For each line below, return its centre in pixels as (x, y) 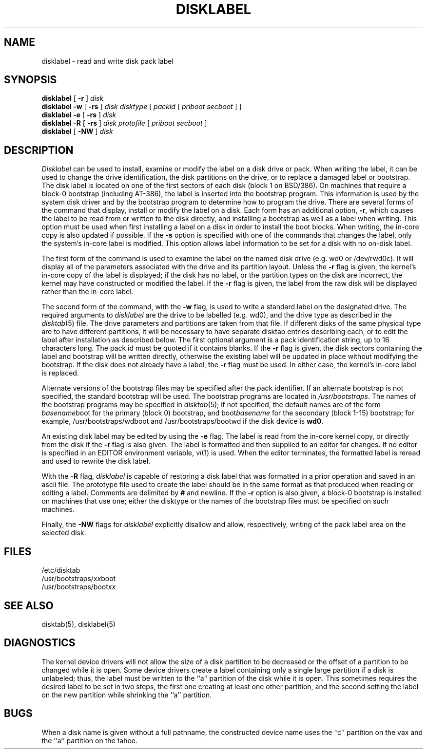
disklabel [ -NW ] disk (77, 132)
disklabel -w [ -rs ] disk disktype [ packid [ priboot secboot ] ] (142, 107)
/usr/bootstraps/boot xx (79, 587)
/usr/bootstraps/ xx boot (79, 579)
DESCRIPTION (39, 150)
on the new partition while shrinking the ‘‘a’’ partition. (127, 695)
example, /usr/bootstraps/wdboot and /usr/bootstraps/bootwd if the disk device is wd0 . (183, 421)
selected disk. (64, 533)
